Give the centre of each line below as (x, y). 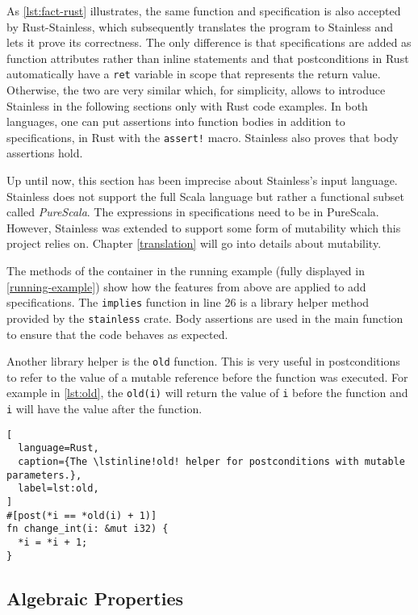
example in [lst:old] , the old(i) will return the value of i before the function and (207, 393)
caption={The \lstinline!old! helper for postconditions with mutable (211, 462)
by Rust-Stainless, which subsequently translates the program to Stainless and (200, 26)
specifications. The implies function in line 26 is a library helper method (188, 302)
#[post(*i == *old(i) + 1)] (82, 515)
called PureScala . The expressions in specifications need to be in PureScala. (193, 212)
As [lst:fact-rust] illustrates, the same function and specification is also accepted (204, 10)
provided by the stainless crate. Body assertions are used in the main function (205, 318)
